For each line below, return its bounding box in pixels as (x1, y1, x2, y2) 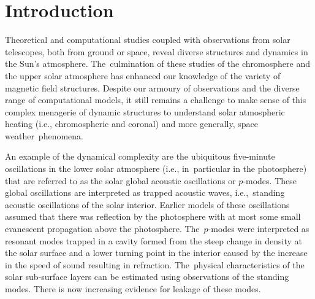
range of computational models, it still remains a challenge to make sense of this (5, 93, 306, 106)
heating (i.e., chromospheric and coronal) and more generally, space (5, 117, 258, 130)
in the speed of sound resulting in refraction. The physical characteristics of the (5, 258, 305, 271)
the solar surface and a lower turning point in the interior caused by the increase (5, 246, 308, 259)
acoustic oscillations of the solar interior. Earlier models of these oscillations (5, 198, 290, 211)
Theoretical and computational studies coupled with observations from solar (5, 33, 290, 46)
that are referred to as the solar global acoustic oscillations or (5, 174, 236, 187)
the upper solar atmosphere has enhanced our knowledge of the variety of (5, 69, 281, 82)
